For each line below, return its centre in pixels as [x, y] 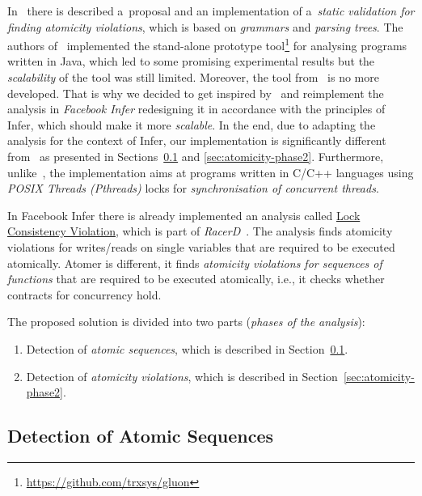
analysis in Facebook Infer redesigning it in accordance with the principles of [196, 109]
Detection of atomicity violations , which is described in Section [182, 376]
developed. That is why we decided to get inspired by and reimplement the [196, 93]
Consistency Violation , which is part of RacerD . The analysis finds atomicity [200, 231]
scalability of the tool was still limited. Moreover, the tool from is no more [193, 77]
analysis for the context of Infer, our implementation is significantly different [197, 140]
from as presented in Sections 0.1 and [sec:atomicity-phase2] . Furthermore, [196, 156]
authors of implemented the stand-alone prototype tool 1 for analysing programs [207, 44]
